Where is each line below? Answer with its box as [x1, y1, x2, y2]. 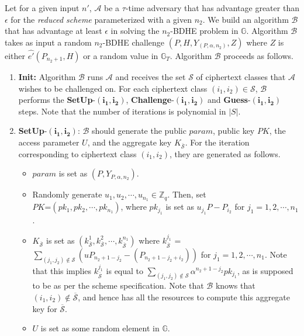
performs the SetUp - [18, 93, 95, 106]
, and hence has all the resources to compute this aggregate [78, 291, 291, 303]
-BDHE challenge [102, 36, 165, 48]
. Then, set [167, 188, 206, 200]
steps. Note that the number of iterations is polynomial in [18, 105, 226, 117]
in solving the [110, 25, 160, 37]
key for [32, 302, 57, 314]
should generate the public [92, 124, 186, 137]
